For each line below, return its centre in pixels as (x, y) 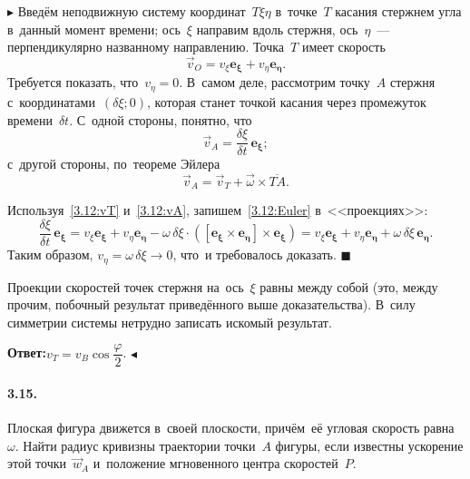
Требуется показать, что (73, 82)
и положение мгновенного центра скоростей (215, 463)
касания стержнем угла (398, 11)
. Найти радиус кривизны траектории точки (135, 445)
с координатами (51, 101)
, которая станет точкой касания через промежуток (287, 101)
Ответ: (27, 352)
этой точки (37, 463)
